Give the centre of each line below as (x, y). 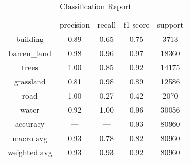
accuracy (30, 124)
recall (107, 25)
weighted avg (30, 152)
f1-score (136, 25)
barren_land (30, 53)
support (170, 25)
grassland (30, 81)
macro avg (30, 138)
